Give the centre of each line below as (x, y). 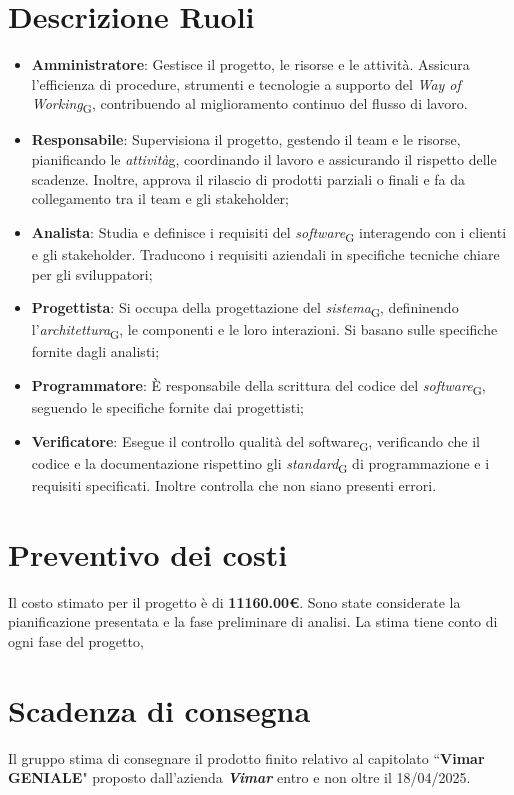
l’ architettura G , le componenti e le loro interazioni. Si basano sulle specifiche (264, 331)
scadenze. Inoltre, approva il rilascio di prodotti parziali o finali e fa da (248, 178)
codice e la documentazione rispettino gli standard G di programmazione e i (260, 464)
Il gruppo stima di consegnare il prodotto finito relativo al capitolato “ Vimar (246, 757)
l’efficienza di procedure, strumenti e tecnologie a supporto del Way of (246, 83)
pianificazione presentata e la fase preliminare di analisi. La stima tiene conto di (253, 621)
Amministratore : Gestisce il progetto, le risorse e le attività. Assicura (250, 64)
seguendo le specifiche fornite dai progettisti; (167, 407)
